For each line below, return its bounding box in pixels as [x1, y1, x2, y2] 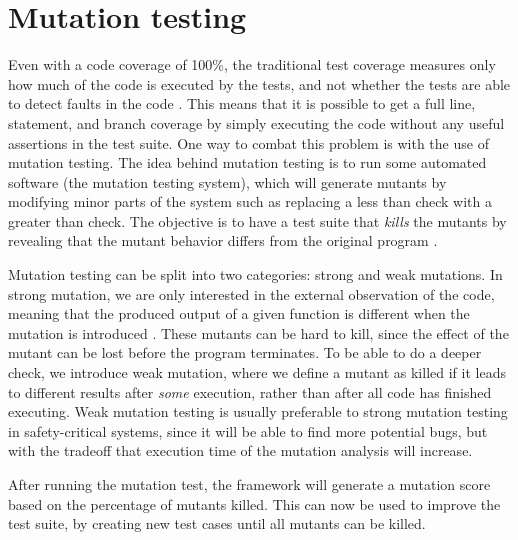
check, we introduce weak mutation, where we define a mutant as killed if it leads [8, 362, 506, 383]
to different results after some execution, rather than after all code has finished [8, 381, 492, 402]
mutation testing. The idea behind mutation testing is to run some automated [8, 152, 487, 173]
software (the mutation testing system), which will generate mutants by [8, 171, 447, 192]
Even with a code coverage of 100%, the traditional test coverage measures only [8, 54, 496, 75]
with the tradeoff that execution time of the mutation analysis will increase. [8, 440, 473, 461]
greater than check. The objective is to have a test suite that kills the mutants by [8, 210, 507, 231]
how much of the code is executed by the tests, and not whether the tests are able [8, 73, 511, 94]
